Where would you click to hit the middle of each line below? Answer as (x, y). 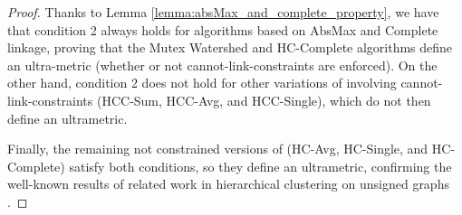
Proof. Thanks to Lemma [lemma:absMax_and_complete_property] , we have (223, 12)
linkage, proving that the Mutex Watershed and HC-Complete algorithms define (230, 47)
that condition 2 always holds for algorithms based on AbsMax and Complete (223, 29)
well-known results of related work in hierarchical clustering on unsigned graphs (228, 184)
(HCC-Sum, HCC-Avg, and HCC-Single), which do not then (264, 100)
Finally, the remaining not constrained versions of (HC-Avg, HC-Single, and (218, 149)
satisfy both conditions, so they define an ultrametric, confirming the (260, 166)
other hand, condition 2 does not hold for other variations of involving (202, 83)
